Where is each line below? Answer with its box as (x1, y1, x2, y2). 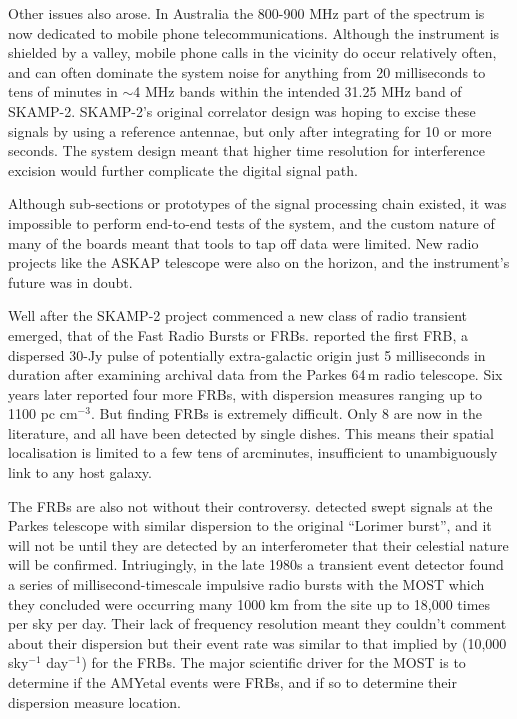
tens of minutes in (8, 81, 118, 102)
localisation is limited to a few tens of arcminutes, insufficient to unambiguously (8, 442, 498, 463)
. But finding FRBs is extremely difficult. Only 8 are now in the (90, 403, 482, 424)
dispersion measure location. (8, 691, 181, 712)
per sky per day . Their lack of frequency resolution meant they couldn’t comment (8, 613, 507, 634)
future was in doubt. (8, 271, 133, 292)
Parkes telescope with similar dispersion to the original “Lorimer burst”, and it (8, 515, 492, 536)
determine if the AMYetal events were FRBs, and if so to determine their (8, 672, 457, 692)
